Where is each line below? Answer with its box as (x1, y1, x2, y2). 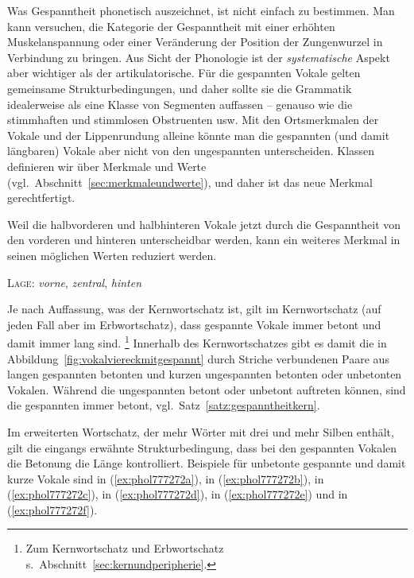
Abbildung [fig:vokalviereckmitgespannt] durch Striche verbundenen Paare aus (7, 350, 389, 367)
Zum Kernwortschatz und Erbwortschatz (25, 540, 224, 557)
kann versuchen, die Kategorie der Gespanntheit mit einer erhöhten (7, 17, 335, 34)
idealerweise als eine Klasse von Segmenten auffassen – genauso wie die (7, 95, 353, 112)
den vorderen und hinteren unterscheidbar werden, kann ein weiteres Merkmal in (7, 231, 400, 248)
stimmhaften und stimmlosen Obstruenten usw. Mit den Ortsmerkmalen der (7, 111, 379, 128)
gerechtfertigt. (7, 189, 75, 206)
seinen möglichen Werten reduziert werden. (7, 246, 217, 263)
